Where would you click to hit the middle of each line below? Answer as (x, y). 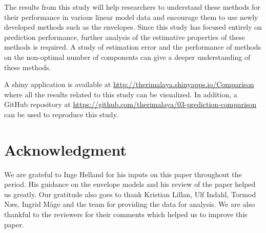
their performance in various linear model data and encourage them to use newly (131, 17)
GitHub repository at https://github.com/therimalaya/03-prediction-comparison (130, 104)
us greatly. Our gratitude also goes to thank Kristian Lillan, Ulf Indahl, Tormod (130, 194)
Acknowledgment (65, 149)
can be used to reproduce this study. (61, 114)
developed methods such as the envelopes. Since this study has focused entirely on (133, 27)
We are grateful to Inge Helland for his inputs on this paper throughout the (123, 174)
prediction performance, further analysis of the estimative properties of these (125, 37)
